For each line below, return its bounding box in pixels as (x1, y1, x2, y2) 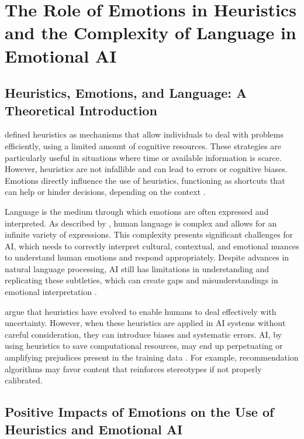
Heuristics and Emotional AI (5, 420, 183, 438)
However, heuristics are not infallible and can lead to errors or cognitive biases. (5, 163, 288, 175)
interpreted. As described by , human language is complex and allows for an (5, 217, 277, 229)
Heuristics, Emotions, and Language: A (5, 84, 247, 102)
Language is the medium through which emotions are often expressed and (5, 205, 269, 217)
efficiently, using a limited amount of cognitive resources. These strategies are (5, 139, 282, 152)
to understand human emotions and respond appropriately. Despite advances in (5, 251, 289, 263)
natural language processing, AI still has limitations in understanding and (5, 262, 270, 275)
